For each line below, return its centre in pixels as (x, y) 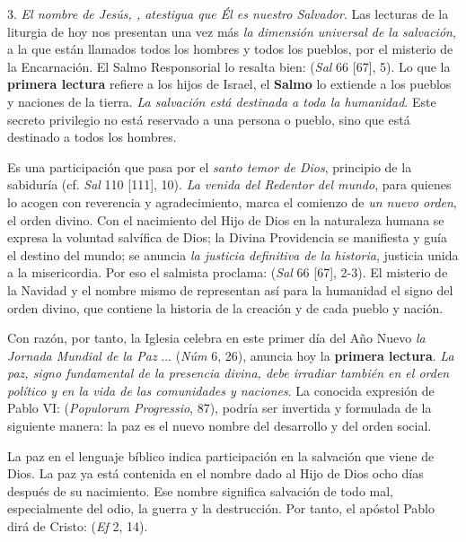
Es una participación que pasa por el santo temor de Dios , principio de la (210, 166)
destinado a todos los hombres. (92, 137)
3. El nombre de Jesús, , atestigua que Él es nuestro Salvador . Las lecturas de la (228, 13)
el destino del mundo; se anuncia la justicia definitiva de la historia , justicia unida (233, 254)
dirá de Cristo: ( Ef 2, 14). (78, 526)
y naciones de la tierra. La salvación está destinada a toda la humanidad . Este (222, 101)
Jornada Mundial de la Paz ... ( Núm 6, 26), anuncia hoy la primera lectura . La (231, 355)
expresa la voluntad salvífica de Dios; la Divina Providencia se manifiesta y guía (227, 237)
